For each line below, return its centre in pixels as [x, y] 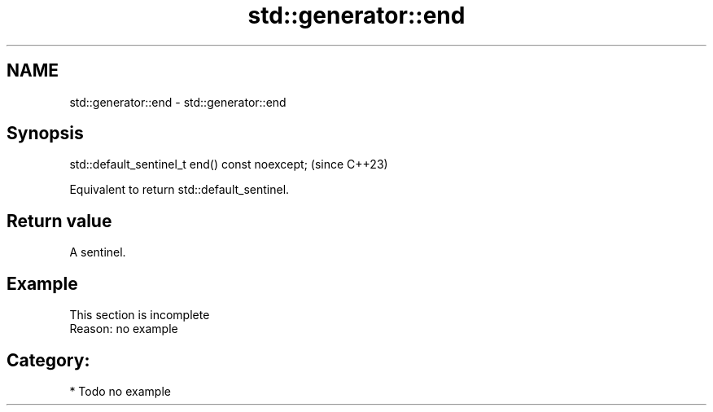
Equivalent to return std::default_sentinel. [179, 190]
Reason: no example [124, 329]
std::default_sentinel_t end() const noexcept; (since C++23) [229, 164]
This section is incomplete [140, 315]
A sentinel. [98, 252]
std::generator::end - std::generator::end [178, 102]
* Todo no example [120, 391]
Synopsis [45, 134]
